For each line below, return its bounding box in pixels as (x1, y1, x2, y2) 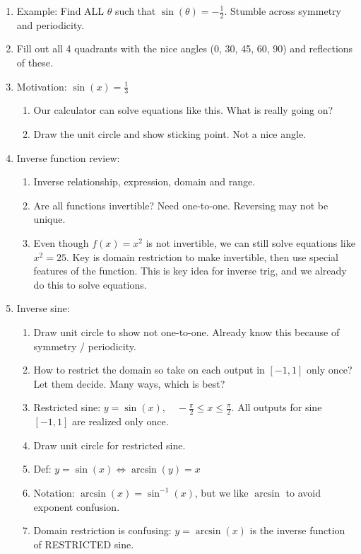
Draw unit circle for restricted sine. (33, 437, 186, 452)
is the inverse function (249, 523, 345, 538)
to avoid (285, 485, 321, 500)
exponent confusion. (33, 499, 120, 514)
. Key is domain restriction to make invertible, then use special (66, 249, 338, 264)
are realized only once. (72, 414, 169, 429)
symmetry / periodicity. (33, 338, 136, 353)
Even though (33, 236, 89, 250)
